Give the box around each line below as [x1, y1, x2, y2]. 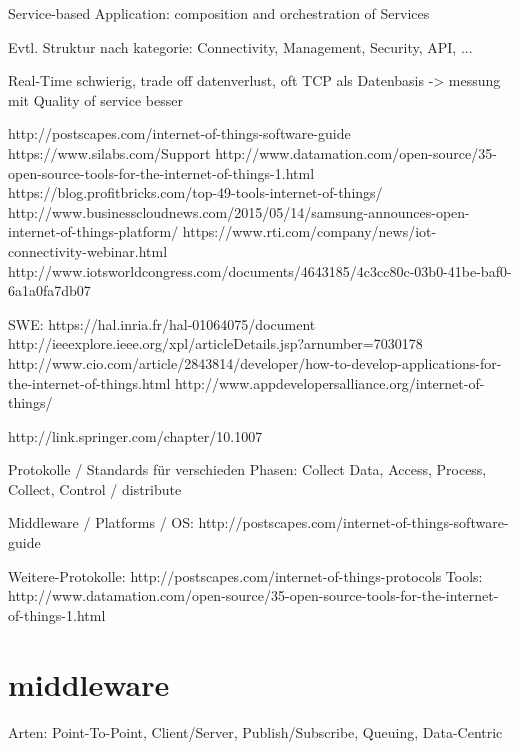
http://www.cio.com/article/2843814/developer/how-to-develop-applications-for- [8, 352, 502, 373]
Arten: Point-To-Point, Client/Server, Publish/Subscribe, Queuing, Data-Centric [8, 721, 503, 742]
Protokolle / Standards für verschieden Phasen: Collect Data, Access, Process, [8, 459, 487, 480]
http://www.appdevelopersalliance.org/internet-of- [174, 372, 485, 393]
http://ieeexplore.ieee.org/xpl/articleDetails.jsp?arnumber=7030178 [8, 333, 423, 354]
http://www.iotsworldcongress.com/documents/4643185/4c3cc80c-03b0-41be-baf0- [8, 260, 512, 281]
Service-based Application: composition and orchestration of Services [8, 3, 430, 23]
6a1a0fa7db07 [8, 280, 91, 301]
